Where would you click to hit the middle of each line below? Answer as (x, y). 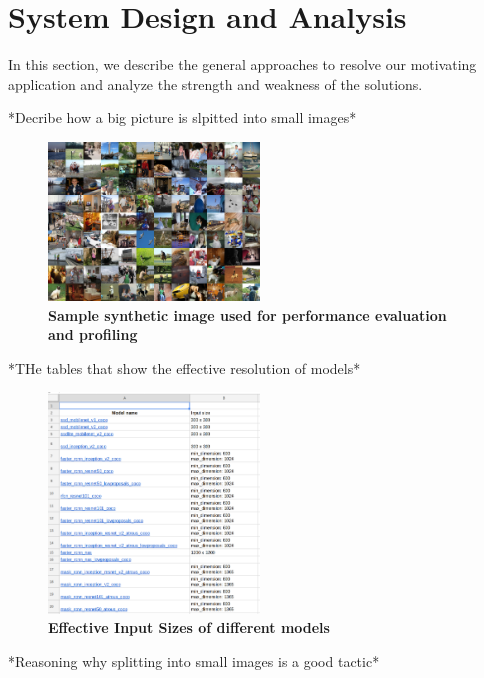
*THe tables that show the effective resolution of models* (184, 367)
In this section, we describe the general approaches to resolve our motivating (242, 64)
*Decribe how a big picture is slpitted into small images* (182, 117)
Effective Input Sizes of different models (189, 627)
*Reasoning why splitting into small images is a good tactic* (194, 660)
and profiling (93, 334)
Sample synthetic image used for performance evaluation (247, 314)
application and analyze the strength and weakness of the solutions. (215, 83)
